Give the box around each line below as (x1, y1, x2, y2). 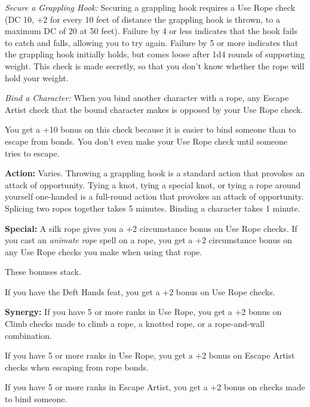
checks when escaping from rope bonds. (5, 360, 149, 373)
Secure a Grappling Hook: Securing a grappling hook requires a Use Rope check (5, 1, 296, 13)
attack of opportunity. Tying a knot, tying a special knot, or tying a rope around (5, 178, 301, 191)
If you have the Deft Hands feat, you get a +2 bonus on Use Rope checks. (5, 285, 275, 298)
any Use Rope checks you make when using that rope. (5, 245, 202, 258)
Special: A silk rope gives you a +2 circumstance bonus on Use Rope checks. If (5, 222, 297, 234)
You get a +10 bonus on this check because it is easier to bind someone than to (5, 123, 296, 136)
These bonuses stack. (5, 265, 81, 278)
